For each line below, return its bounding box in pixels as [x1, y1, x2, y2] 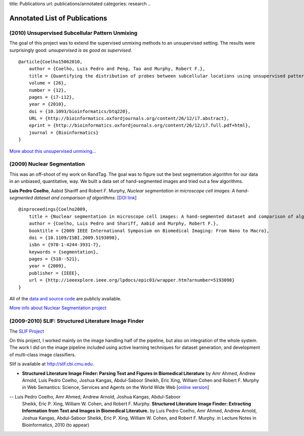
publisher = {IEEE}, [28, 270, 80, 276]
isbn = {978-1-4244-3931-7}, [28, 242, 101, 248]
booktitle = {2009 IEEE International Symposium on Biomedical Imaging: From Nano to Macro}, [28, 228, 270, 233]
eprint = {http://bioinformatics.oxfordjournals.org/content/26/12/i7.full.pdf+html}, [28, 123, 251, 129]
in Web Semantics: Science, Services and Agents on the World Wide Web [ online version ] [22, 384, 210, 390]
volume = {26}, [28, 80, 67, 86]
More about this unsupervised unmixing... [9, 148, 96, 154]
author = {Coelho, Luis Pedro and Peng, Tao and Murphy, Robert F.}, [28, 66, 206, 72]
